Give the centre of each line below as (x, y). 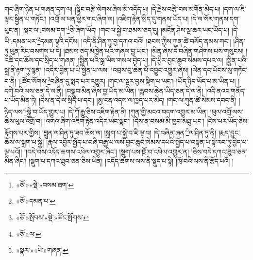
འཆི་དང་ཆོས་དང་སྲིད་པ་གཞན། (40, 60)
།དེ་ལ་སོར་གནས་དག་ (215, 18)
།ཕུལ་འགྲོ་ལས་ (227, 111)
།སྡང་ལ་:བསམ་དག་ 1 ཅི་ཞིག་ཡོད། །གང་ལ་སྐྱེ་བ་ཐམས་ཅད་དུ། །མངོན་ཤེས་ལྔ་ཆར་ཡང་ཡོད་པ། (126, 29)
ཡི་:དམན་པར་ (21, 41)
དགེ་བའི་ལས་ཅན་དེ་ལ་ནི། (34, 90)
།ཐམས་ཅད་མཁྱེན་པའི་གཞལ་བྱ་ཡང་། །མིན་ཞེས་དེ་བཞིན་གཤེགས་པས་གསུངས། (153, 50)
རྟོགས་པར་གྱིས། (22, 132)
